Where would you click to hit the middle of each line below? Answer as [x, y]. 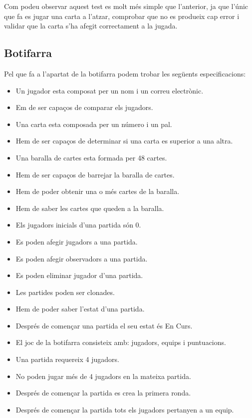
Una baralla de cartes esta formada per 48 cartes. [91, 157]
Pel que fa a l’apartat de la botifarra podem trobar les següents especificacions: [125, 73]
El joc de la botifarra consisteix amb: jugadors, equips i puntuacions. [121, 342]
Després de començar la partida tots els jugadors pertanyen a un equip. [125, 409]
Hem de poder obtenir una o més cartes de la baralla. [98, 191]
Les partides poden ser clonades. [65, 292]
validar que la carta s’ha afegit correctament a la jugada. [91, 26]
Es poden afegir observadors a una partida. [82, 258]
